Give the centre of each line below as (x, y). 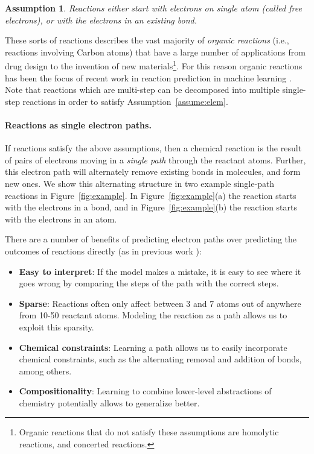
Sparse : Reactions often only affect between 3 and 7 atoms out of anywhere (160, 303)
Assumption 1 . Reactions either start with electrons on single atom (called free (153, 8)
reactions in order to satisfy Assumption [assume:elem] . (125, 101)
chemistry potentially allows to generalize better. (109, 402)
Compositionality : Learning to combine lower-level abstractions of (145, 391)
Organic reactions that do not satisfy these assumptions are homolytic (149, 432)
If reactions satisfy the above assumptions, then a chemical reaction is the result (153, 148)
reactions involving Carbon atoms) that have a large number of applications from (155, 52)
